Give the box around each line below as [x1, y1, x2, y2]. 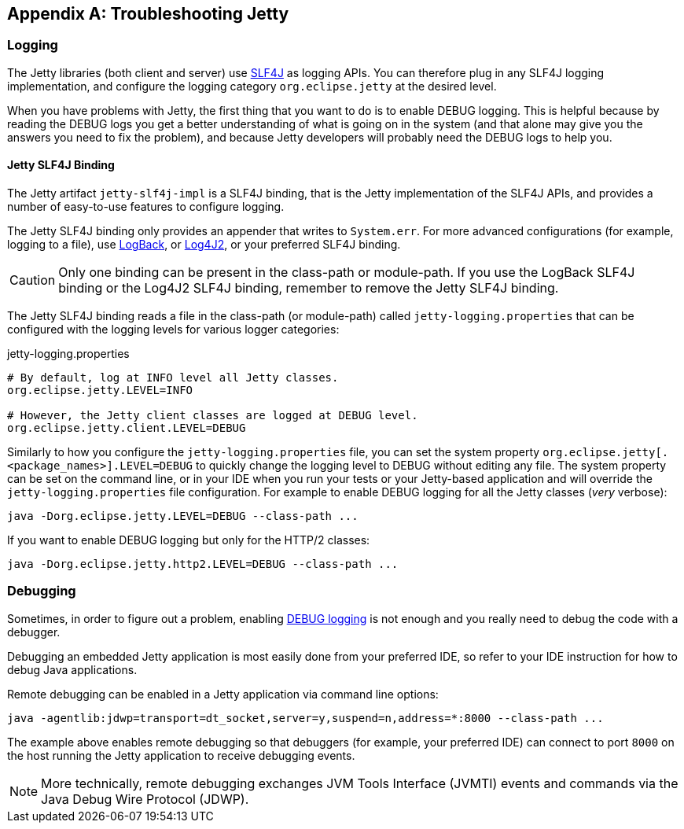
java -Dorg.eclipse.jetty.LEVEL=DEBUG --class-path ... [7, 510, 359, 523]
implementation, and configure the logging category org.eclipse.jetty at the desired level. [7, 79, 497, 93]
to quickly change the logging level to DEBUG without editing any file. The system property [195, 459, 667, 473]
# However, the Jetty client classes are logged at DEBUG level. [7, 409, 418, 422]
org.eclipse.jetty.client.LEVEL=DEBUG [7, 422, 246, 435]
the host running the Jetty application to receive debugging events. [7, 748, 355, 762]
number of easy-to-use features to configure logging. [7, 200, 285, 214]
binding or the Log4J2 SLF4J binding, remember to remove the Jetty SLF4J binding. [58, 280, 559, 297]
